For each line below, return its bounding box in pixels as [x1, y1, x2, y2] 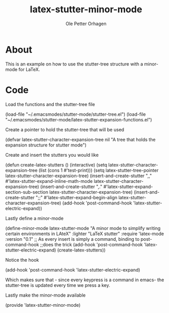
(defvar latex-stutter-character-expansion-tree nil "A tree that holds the [5, 136, 156, 142]
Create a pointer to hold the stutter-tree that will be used [5, 127, 124, 133]
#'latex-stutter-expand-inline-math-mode [5, 178, 93, 184]
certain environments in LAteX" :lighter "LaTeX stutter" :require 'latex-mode [5, 231, 164, 237]
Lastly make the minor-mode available [5, 292, 86, 298]
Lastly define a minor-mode [5, 215, 64, 221]
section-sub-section [5, 189, 49, 195]
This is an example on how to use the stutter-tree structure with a [5, 60, 143, 67]
